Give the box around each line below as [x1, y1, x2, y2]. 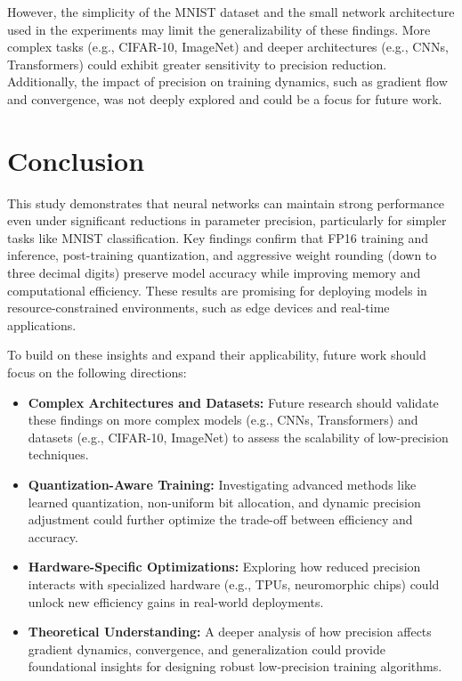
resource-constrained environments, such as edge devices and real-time [7, 298, 390, 317]
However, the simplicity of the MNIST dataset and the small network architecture [7, 3, 455, 20]
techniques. [28, 445, 89, 464]
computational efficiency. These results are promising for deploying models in [7, 280, 427, 299]
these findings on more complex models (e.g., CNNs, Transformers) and [28, 410, 418, 429]
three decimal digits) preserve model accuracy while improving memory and [7, 263, 421, 282]
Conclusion [7, 142, 145, 178]
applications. [7, 315, 77, 334]
